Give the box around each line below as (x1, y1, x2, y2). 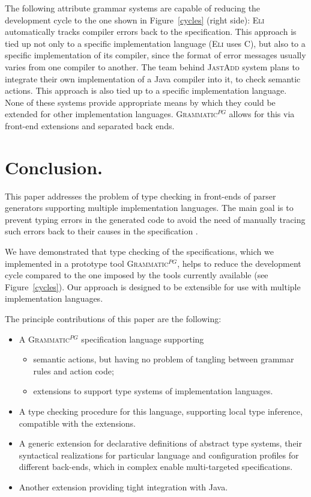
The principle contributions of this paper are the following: (5, 313, 222, 325)
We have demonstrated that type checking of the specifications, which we (5, 245, 274, 258)
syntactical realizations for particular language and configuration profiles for (19, 448, 299, 461)
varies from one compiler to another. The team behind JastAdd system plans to (5, 60, 300, 73)
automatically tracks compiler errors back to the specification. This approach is (5, 25, 297, 38)
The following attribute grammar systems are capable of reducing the (5, 2, 261, 14)
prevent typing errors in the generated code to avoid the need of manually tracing (5, 213, 306, 225)
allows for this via (229, 108, 295, 120)
